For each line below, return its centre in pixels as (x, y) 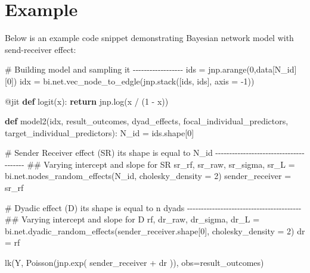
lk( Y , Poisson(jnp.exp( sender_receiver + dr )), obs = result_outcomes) (134, 263)
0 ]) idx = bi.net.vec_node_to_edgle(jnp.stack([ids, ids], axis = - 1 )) (131, 81)
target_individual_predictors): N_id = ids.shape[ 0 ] (100, 132)
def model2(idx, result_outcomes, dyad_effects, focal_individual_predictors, (147, 121)
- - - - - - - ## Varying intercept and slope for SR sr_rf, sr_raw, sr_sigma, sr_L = (150, 164)
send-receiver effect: (41, 49)
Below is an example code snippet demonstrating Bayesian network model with (149, 38)
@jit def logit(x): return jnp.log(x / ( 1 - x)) (87, 101)
